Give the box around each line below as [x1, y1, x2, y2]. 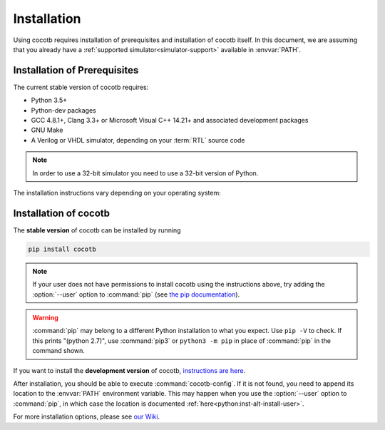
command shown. [32, 347, 86, 355]
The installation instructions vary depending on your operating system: [13, 188, 221, 197]
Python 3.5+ [31, 96, 68, 105]
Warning [32, 314, 58, 322]
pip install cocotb [28, 245, 96, 253]
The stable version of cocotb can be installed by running [13, 225, 181, 235]
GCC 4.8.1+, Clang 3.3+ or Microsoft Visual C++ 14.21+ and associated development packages [31, 116, 309, 125]
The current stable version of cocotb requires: [13, 83, 149, 91]
